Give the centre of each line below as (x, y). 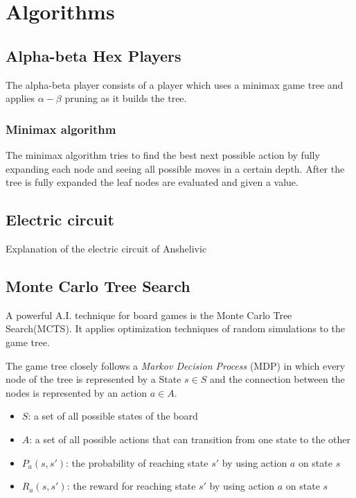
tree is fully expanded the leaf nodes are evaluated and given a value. (152, 182)
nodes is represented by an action (77, 392)
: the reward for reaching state (131, 486)
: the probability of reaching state (137, 462)
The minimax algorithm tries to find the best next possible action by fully (163, 154)
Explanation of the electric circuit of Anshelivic (106, 248)
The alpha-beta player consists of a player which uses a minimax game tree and (175, 84)
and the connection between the (277, 379)
